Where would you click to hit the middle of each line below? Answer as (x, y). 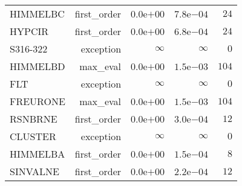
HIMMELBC (37, 14)
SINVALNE (34, 171)
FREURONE (38, 101)
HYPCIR (29, 31)
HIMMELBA (38, 154)
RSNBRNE (34, 119)
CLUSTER (33, 136)
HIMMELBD (38, 66)
